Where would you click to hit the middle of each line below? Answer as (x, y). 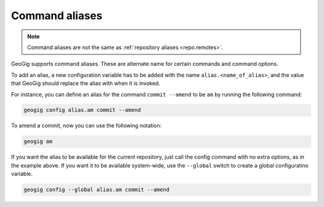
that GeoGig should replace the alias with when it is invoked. (85, 83)
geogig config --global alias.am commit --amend (97, 190)
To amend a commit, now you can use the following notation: (86, 126)
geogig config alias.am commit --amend (82, 110)
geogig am (38, 141)
